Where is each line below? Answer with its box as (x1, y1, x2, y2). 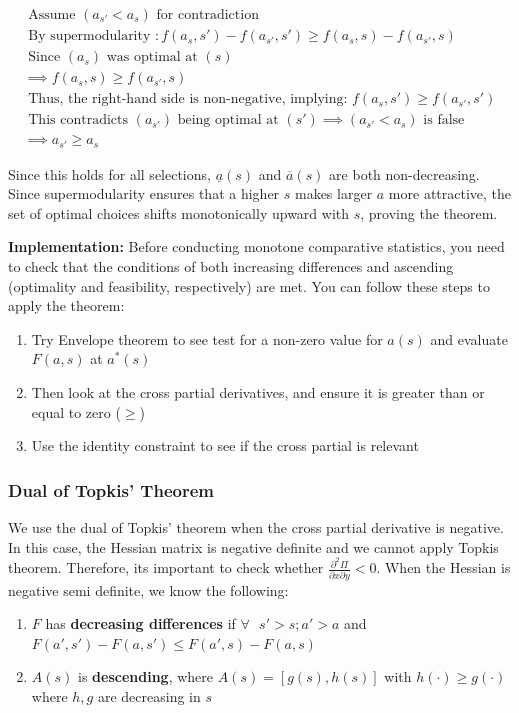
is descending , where (78, 666, 214, 687)
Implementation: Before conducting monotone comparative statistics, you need (8, 236, 505, 257)
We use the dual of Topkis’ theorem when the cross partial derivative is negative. (8, 517, 504, 538)
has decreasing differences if (45, 613, 236, 634)
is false (423, 113, 465, 128)
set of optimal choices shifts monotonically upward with (8, 202, 350, 223)
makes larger (294, 183, 373, 204)
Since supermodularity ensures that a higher (8, 183, 280, 204)
